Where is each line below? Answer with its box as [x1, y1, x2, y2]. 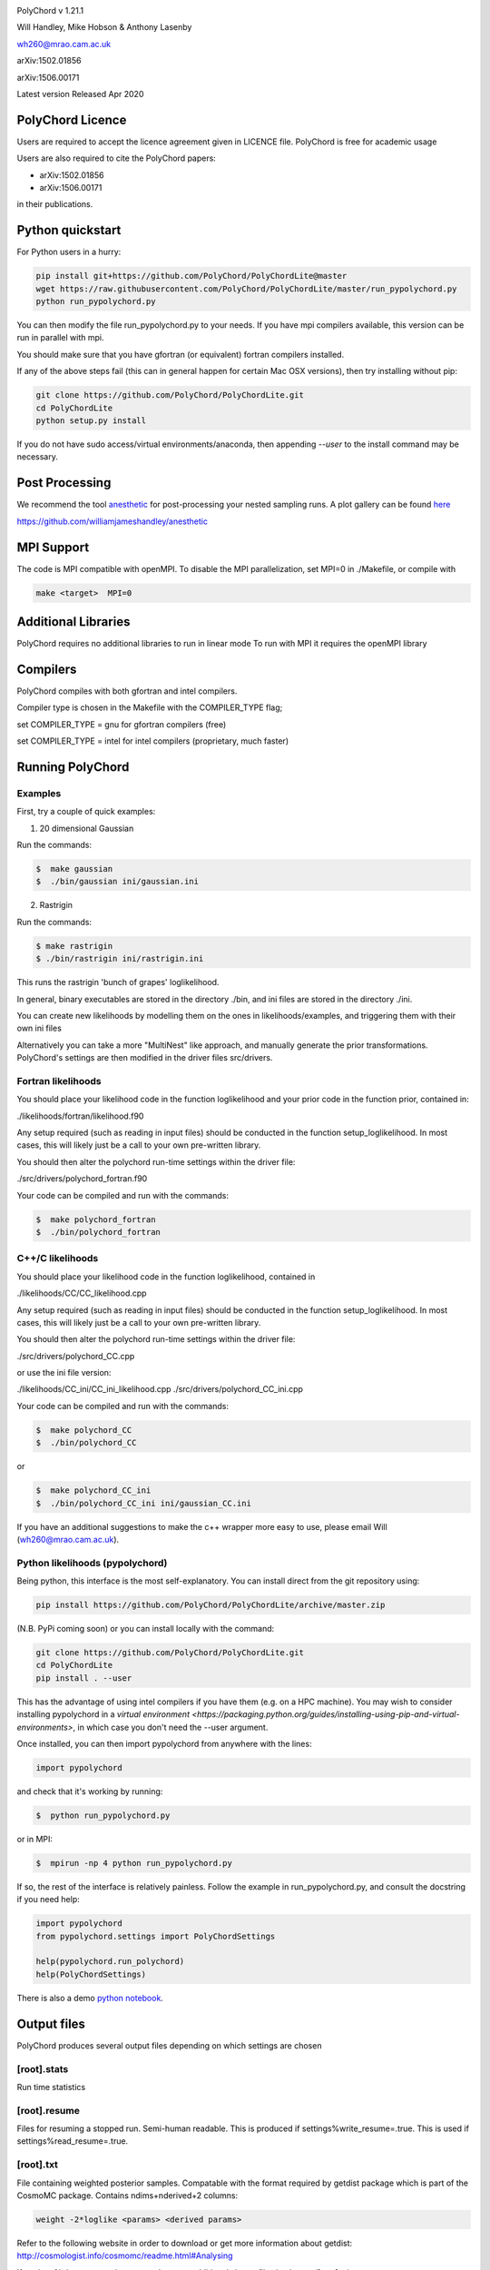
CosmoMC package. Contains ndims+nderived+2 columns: [16, 2189, 239, 2201]
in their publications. [16, 199, 93, 210]
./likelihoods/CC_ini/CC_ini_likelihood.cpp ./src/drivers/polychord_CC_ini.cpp [16, 1384, 304, 1395]
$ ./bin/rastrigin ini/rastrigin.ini [35, 953, 204, 964]
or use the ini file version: [16, 1367, 112, 1378]
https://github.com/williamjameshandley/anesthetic [16, 516, 209, 527]
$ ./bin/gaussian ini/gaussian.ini [35, 876, 200, 887]
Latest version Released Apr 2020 [16, 88, 144, 99]
